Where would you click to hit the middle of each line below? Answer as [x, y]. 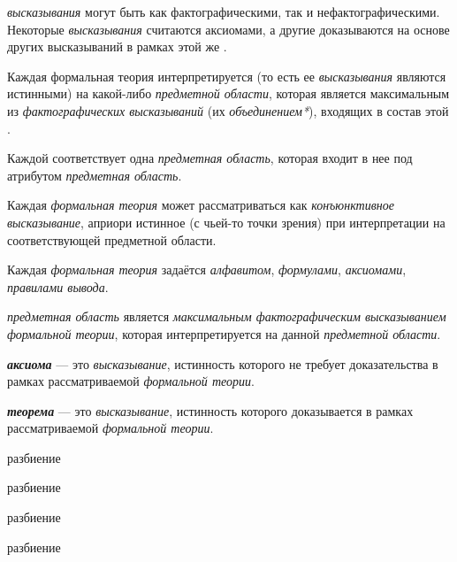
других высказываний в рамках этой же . [117, 46]
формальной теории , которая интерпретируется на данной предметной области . [224, 333]
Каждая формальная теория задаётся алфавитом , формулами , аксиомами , [207, 269]
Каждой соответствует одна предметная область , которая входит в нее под [210, 158]
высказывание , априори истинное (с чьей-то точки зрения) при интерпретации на [226, 222]
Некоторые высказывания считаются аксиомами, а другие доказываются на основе [228, 29]
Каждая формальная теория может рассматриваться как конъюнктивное [201, 205]
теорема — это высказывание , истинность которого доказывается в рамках [210, 410]
